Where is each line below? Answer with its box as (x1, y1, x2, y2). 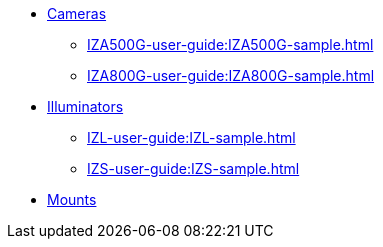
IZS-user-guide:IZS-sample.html (87, 160, 300, 177)
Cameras (47, 5, 107, 22)
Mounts (47, 191, 97, 208)
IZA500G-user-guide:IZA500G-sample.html (87, 36, 374, 53)
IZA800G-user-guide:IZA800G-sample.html (87, 67, 375, 84)
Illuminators (47, 98, 124, 115)
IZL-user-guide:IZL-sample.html (87, 129, 296, 146)
